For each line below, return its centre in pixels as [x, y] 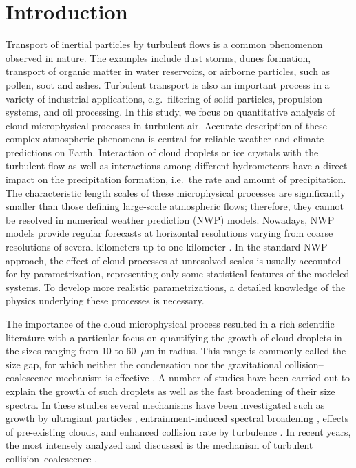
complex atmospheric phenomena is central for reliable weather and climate [165, 139]
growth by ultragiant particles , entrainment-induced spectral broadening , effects [177, 418]
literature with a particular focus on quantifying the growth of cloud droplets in [174, 337]
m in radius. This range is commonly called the [247, 351]
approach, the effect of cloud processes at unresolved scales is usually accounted [174, 260]
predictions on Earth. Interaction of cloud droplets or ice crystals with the [162, 152]
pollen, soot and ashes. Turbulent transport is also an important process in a [168, 84]
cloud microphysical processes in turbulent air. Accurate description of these [166, 125]
